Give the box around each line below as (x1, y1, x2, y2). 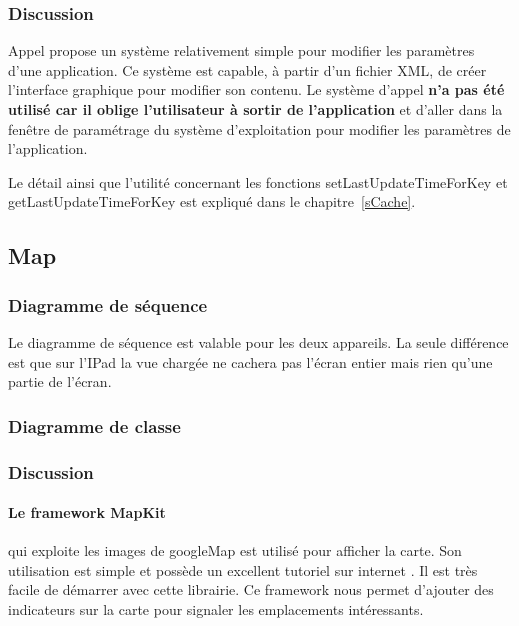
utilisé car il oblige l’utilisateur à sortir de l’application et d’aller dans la (8, 99, 503, 119)
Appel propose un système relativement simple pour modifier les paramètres (8, 40, 475, 61)
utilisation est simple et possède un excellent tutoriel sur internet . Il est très (8, 559, 478, 580)
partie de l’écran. (8, 371, 112, 392)
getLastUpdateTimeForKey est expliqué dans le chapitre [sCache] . (8, 191, 416, 212)
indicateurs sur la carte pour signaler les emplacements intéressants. (8, 599, 424, 620)
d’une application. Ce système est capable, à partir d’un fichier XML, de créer (8, 59, 487, 80)
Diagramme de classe (8, 413, 181, 438)
